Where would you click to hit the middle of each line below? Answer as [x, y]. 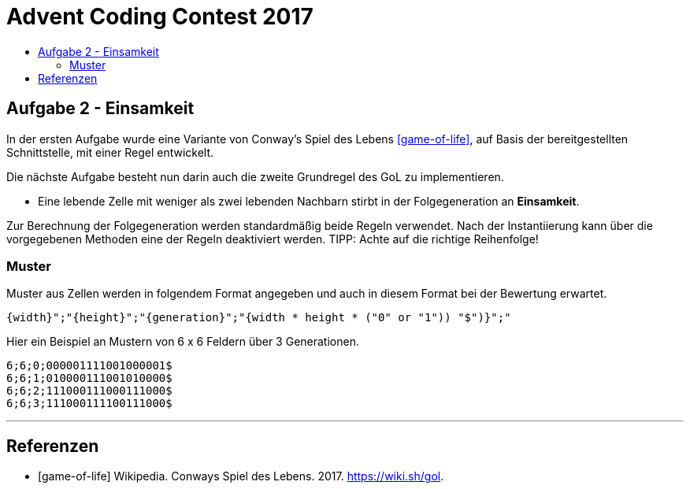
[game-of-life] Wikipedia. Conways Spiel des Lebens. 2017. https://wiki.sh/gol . [241, 476]
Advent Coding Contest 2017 [160, 17]
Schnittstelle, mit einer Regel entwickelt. [110, 152]
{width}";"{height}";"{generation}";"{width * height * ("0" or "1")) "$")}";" [259, 318]
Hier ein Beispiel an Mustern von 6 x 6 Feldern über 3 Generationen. [183, 342]
